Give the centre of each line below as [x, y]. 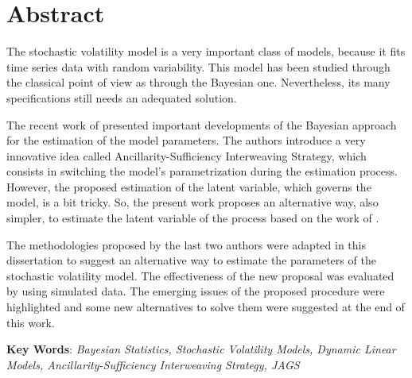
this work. [31, 322]
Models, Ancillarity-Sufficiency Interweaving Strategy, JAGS [153, 364]
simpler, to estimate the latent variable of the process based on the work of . [193, 218]
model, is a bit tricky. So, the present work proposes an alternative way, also [192, 202]
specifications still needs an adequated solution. [122, 97]
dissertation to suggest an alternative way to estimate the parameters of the [191, 260]
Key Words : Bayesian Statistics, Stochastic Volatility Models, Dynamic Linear [201, 349]
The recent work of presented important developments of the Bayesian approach [202, 124]
